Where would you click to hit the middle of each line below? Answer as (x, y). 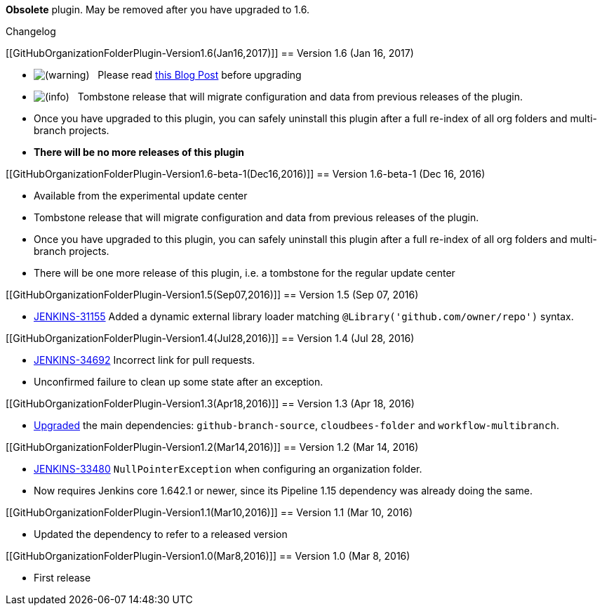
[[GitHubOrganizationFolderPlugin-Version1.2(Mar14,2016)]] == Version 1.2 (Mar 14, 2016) (212, 447)
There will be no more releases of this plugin (139, 152)
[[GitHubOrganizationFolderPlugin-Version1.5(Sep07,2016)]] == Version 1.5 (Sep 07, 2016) (212, 295)
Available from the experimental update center (141, 196)
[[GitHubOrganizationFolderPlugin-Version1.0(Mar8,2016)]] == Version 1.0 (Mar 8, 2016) (208, 556)
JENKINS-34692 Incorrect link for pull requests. (145, 360)
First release (62, 578)
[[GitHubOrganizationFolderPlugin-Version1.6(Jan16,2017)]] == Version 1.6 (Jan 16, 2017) (210, 53)
